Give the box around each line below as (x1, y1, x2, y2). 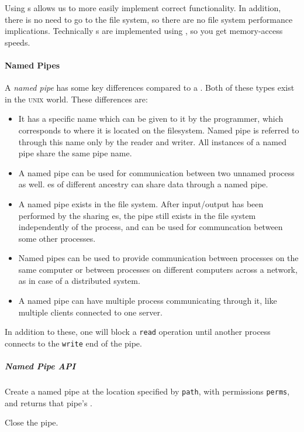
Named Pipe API (5, 360, 76, 372)
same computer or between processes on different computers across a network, (18, 263, 298, 275)
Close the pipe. (5, 416, 58, 428)
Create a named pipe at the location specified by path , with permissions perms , (5, 385, 290, 397)
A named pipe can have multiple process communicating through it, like (18, 294, 277, 307)
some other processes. (18, 232, 96, 244)
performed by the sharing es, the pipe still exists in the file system (18, 209, 256, 221)
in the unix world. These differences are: (5, 92, 148, 105)
